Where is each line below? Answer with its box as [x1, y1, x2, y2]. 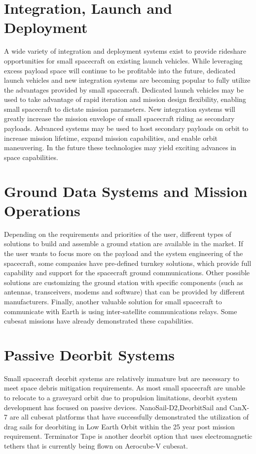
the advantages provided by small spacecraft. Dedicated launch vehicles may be [4, 84, 244, 95]
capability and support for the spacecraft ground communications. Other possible [4, 267, 250, 278]
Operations [4, 200, 80, 220]
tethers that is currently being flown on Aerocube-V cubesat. [4, 440, 188, 451]
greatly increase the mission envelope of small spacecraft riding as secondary [4, 113, 235, 124]
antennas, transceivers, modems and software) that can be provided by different [4, 287, 245, 297]
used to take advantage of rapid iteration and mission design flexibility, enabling [4, 94, 246, 104]
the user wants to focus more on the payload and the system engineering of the [4, 248, 243, 258]
